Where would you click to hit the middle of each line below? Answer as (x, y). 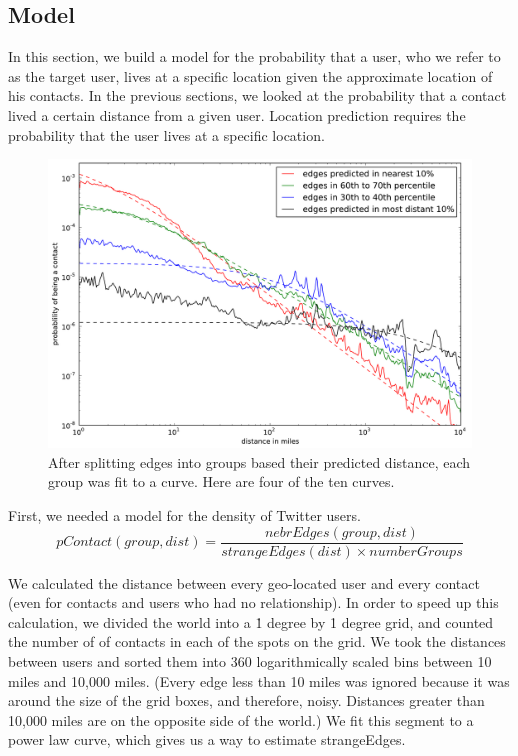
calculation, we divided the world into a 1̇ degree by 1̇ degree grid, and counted (251, 621)
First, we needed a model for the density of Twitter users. (184, 514)
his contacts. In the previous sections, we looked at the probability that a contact (257, 95)
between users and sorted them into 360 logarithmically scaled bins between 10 (250, 661)
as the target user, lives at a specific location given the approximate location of (250, 75)
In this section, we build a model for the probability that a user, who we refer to (254, 56)
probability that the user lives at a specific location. (166, 134)
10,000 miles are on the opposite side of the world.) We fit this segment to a (241, 719)
